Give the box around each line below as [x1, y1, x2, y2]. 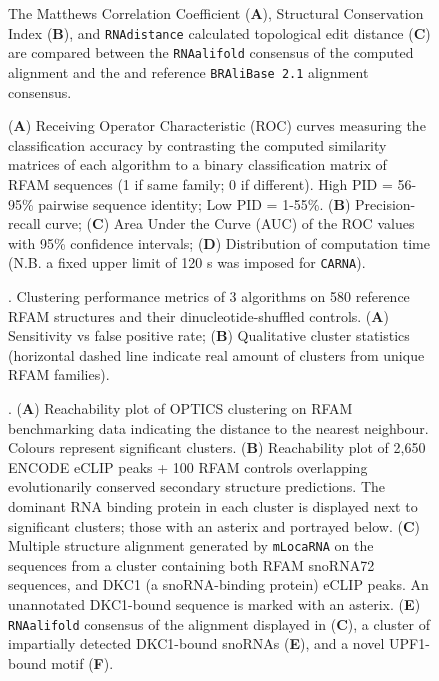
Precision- [355, 193, 416, 214]
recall [8, 213, 41, 234]
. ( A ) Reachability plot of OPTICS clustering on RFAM [8, 397, 353, 418]
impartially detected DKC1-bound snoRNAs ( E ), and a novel [8, 633, 385, 654]
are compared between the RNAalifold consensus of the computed [8, 42, 414, 63]
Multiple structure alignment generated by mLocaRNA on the [8, 535, 374, 556]
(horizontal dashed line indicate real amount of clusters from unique [8, 344, 425, 365]
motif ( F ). [51, 652, 114, 673]
